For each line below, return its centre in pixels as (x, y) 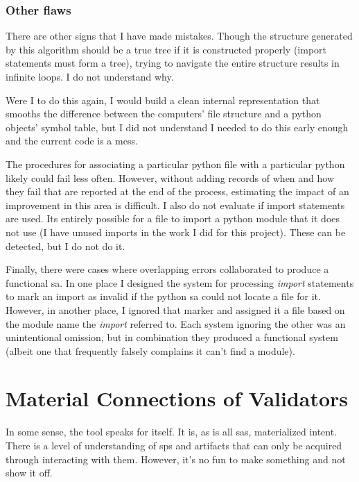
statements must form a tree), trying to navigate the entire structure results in (173, 63)
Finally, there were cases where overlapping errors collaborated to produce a (167, 269)
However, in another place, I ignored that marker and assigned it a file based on (175, 309)
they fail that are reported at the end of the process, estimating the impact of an (177, 191)
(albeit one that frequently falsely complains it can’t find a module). (150, 350)
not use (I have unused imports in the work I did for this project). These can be (176, 232)
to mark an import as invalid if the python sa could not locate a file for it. (163, 296)
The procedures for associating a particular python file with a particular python (175, 164)
